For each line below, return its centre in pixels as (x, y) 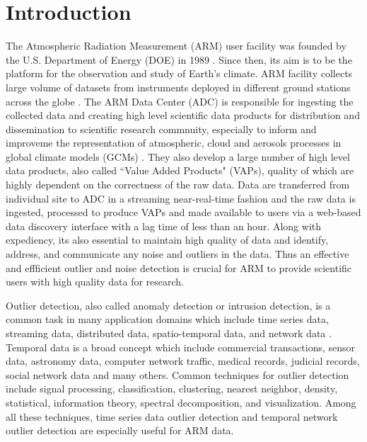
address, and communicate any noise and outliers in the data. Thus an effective (177, 254)
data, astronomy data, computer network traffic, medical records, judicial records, (183, 361)
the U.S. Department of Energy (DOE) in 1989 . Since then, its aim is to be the (179, 59)
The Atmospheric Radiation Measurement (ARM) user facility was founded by (176, 46)
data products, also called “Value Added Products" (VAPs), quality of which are (180, 170)
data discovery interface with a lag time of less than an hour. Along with (164, 226)
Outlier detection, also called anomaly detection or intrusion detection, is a (168, 305)
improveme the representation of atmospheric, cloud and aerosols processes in (174, 143)
